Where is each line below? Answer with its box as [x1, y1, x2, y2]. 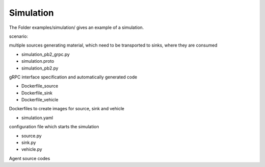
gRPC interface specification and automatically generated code [9, 74, 137, 80]
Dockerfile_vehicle [21, 97, 58, 103]
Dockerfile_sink [21, 90, 53, 95]
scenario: [9, 33, 28, 39]
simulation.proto [21, 58, 54, 64]
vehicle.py [21, 146, 43, 152]
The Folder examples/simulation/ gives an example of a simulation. [9, 24, 144, 30]
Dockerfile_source [21, 83, 58, 89]
